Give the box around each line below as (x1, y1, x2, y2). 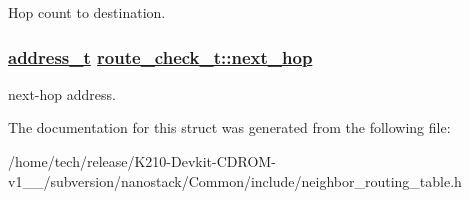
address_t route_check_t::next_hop (8, 44, 313, 69)
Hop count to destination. (8, 2, 166, 22)
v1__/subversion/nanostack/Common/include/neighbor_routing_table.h (8, 170, 462, 191)
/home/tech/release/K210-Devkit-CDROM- (8, 151, 276, 171)
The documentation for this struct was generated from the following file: (8, 117, 451, 138)
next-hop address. (8, 83, 116, 104)
